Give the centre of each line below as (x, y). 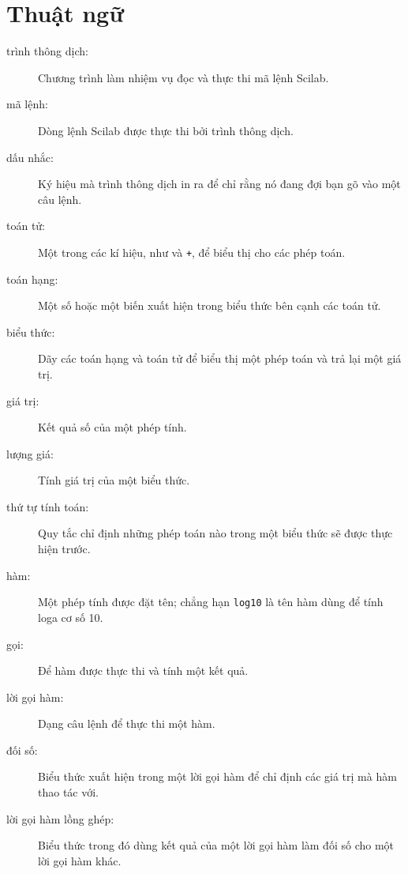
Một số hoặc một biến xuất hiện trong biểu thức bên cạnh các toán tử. (210, 305)
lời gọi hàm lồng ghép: (60, 818)
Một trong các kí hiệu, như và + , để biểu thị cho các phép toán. (192, 252)
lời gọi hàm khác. (80, 860)
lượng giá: (30, 453)
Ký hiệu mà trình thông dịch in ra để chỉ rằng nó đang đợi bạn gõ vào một (219, 184)
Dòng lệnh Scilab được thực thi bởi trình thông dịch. (166, 130)
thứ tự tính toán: (48, 506)
